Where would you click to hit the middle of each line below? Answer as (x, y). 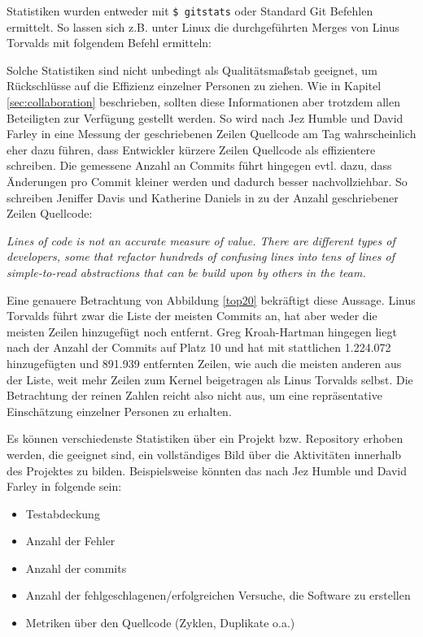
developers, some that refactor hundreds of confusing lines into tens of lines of (201, 256)
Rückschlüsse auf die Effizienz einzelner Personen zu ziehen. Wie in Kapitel (194, 86)
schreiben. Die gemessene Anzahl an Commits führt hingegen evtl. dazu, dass (199, 165)
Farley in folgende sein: (64, 486)
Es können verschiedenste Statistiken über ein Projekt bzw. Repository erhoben (205, 438)
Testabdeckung (63, 513)
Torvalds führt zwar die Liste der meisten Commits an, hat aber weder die (192, 316)
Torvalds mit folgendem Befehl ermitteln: (109, 43)
